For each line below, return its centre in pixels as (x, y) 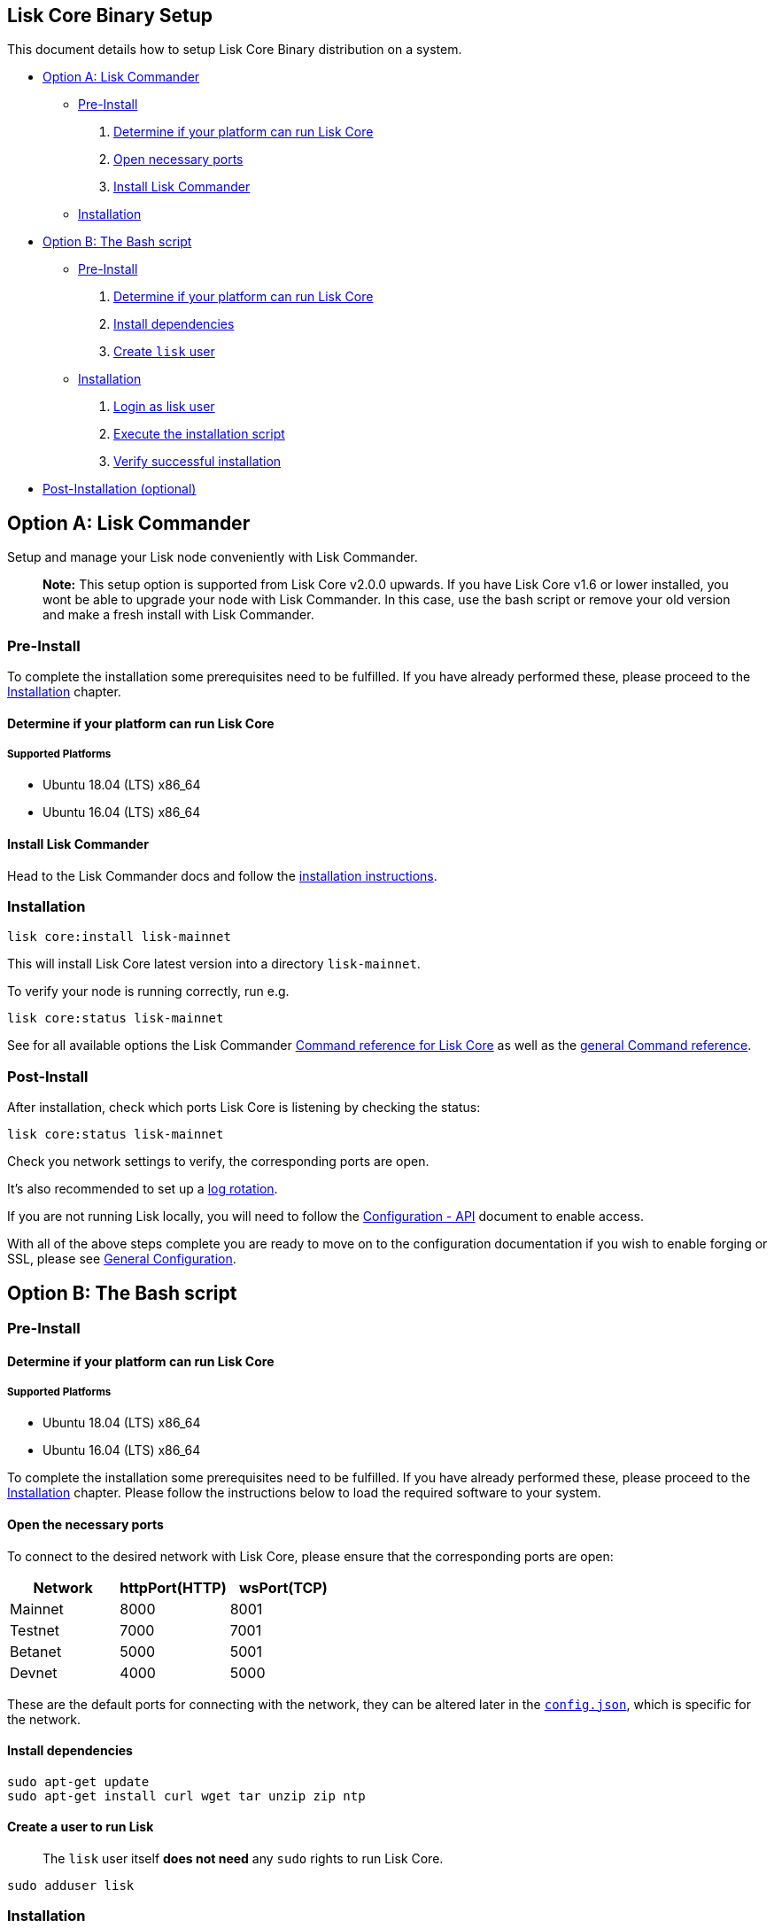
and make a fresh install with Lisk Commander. (178, 615)
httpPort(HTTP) (173, 1587)
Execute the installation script (199, 434)
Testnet (35, 1630)
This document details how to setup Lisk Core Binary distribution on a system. (235, 50)
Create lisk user (164, 352)
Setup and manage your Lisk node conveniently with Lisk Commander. (213, 557)
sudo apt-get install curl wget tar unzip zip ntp (186, 1796)
